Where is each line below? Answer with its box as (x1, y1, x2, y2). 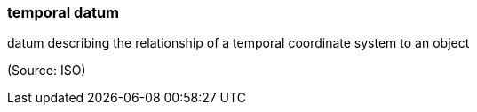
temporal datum (7, 4, 120, 21)
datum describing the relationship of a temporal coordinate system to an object (7, 35, 470, 51)
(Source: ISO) (7, 63, 86, 78)
